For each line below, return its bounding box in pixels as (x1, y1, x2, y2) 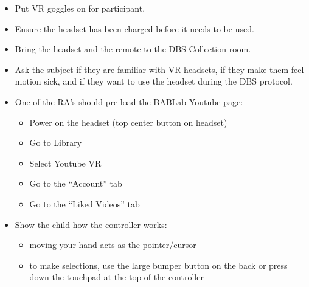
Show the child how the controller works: (15, 218, 167, 230)
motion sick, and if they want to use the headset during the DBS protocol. (15, 75, 293, 88)
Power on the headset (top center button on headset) (29, 116, 227, 128)
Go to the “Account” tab (29, 177, 122, 190)
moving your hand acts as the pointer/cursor (29, 238, 196, 251)
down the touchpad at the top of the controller (29, 271, 204, 283)
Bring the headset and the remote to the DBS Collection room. (15, 43, 251, 55)
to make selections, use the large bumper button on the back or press (29, 258, 288, 271)
